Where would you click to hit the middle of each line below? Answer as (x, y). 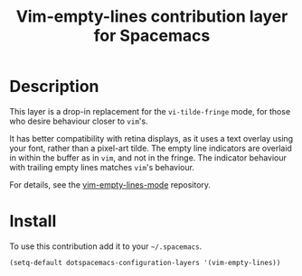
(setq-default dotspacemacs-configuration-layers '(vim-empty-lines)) (145, 262)
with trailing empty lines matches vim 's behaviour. (102, 167)
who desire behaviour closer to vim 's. (79, 121)
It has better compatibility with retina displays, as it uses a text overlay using (151, 138)
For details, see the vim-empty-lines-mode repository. (110, 184)
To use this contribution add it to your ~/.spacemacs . (106, 246)
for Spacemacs (152, 36)
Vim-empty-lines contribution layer (152, 17)
